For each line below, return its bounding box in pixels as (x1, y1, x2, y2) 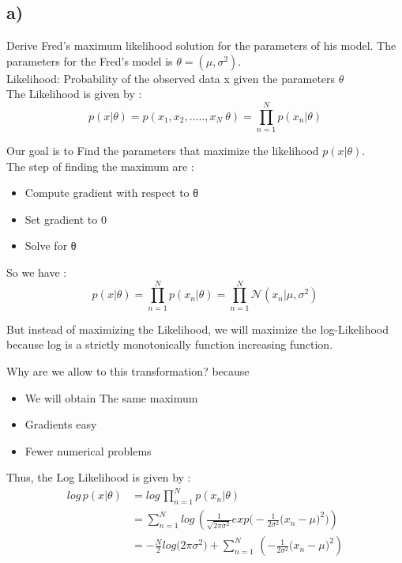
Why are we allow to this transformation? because (6, 362, 250, 379)
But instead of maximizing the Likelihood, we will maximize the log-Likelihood (6, 320, 389, 337)
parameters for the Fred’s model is (6, 52, 173, 69)
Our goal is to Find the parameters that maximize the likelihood (6, 142, 319, 159)
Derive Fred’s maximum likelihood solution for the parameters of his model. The (6, 37, 396, 54)
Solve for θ (24, 237, 77, 254)
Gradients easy (24, 416, 97, 433)
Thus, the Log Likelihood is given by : (6, 469, 191, 486)
